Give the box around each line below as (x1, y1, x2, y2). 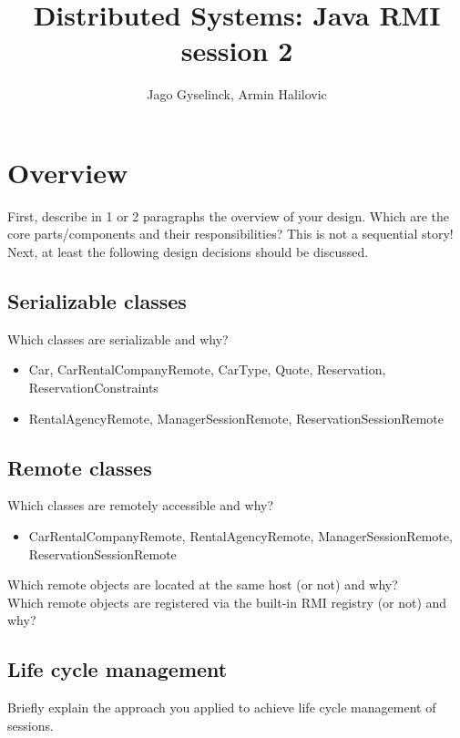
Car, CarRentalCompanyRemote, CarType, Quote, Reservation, (28, 360, 386, 379)
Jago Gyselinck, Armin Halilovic (147, 85, 327, 104)
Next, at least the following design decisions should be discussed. (7, 242, 369, 261)
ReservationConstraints (28, 378, 158, 397)
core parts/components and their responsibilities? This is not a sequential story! (7, 224, 454, 243)
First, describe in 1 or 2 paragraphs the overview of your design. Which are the (7, 206, 449, 225)
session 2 (180, 32, 293, 69)
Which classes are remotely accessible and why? (7, 496, 274, 515)
